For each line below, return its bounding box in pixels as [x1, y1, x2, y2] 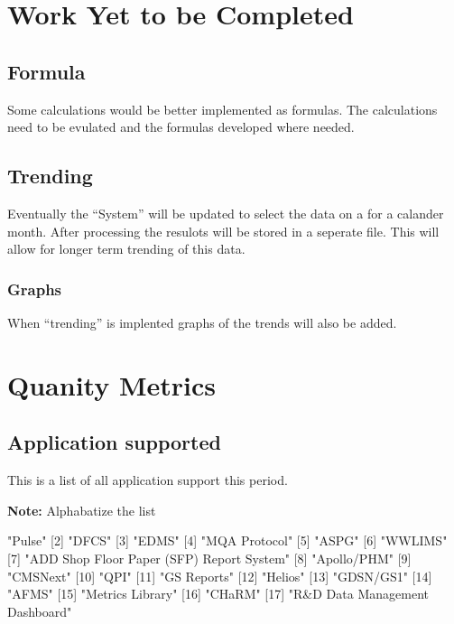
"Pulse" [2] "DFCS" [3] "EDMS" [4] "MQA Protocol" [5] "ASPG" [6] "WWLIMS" [7, 531, 448, 550]
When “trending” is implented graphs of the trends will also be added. [7, 312, 397, 331]
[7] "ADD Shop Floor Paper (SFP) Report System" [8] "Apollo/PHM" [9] [7, 548, 412, 567]
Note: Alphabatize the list [7, 500, 156, 519]
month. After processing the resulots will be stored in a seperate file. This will [7, 221, 440, 240]
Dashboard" [7, 601, 72, 620]
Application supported [7, 428, 221, 456]
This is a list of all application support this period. [7, 470, 288, 489]
